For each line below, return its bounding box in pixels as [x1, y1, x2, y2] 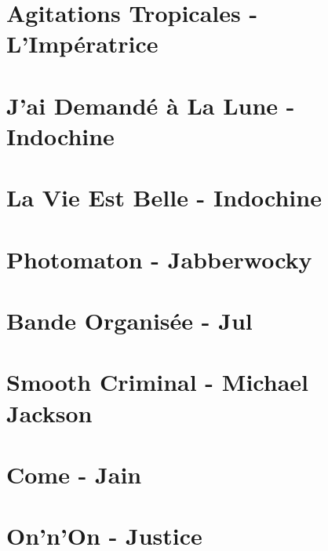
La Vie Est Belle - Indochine [6, 181, 322, 213]
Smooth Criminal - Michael [6, 366, 308, 398]
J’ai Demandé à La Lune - [6, 89, 295, 121]
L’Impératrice [6, 27, 159, 60]
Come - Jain [6, 458, 142, 490]
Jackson [6, 396, 93, 429]
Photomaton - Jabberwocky [6, 243, 312, 275]
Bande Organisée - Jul [6, 305, 253, 337]
